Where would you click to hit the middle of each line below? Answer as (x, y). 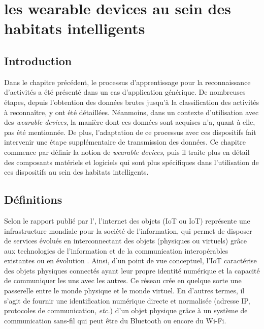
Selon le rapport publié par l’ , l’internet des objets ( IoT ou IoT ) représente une (127, 220)
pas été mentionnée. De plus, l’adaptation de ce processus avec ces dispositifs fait (130, 132)
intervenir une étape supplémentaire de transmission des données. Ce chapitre (125, 142)
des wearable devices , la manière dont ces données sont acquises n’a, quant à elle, (130, 122)
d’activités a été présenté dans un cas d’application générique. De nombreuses (125, 92)
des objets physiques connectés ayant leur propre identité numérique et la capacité (132, 270)
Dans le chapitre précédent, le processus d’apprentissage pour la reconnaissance (127, 82)
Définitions (33, 199)
